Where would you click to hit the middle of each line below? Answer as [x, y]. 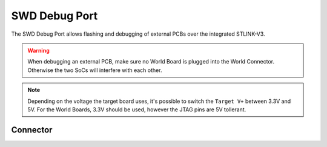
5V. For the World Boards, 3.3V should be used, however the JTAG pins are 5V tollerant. [137, 109]
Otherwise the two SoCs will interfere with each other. [95, 70]
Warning [38, 50]
